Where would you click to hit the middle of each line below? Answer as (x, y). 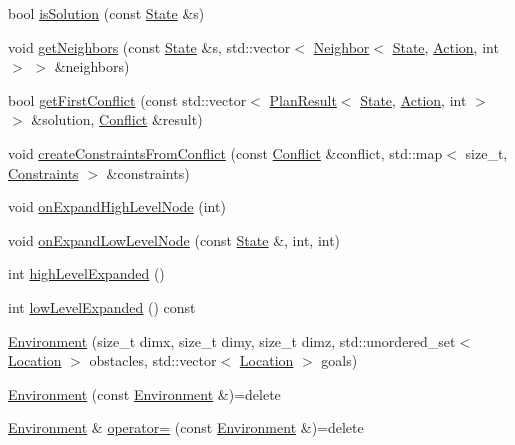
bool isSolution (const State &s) (106, 13)
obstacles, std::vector (153, 360)
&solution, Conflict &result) (117, 119)
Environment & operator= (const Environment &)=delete (186, 427)
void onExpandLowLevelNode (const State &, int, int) (174, 239)
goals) (339, 360)
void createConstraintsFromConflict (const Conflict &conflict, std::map (225, 152)
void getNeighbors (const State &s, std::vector (149, 46)
